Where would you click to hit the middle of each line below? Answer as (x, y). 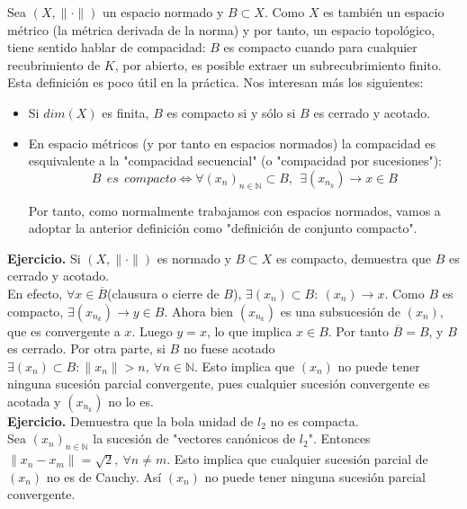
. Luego (152, 330)
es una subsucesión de (341, 311)
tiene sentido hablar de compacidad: (107, 47)
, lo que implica (249, 330)
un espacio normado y (163, 12)
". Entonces (339, 438)
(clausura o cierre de (163, 293)
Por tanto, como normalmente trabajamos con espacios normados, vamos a (234, 210)
